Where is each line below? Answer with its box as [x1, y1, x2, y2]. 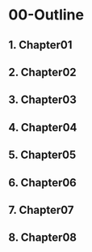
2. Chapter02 [8, 65, 77, 79]
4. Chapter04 [8, 120, 77, 135]
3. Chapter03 [8, 93, 77, 107]
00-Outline [8, 6, 85, 24]
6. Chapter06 [8, 176, 77, 190]
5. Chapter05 [8, 148, 77, 162]
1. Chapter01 [8, 38, 73, 52]
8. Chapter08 [8, 231, 77, 245]
